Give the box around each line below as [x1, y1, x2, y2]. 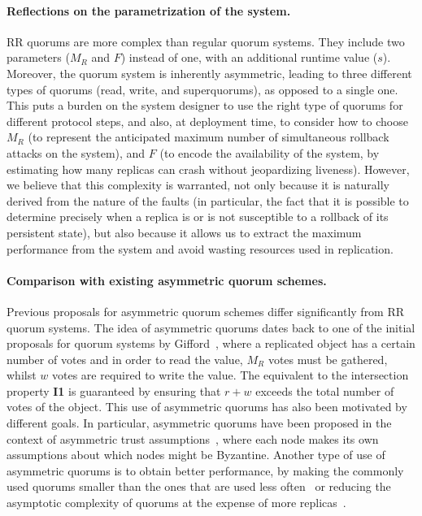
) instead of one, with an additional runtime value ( [120, 49, 378, 66]
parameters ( [7, 49, 70, 66]
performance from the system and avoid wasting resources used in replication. [7, 240, 394, 257]
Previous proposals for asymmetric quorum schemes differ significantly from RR [7, 302, 405, 319]
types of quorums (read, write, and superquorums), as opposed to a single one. [7, 80, 398, 98]
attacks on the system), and [7, 144, 146, 161]
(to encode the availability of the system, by [159, 144, 380, 161]
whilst [7, 366, 37, 384]
